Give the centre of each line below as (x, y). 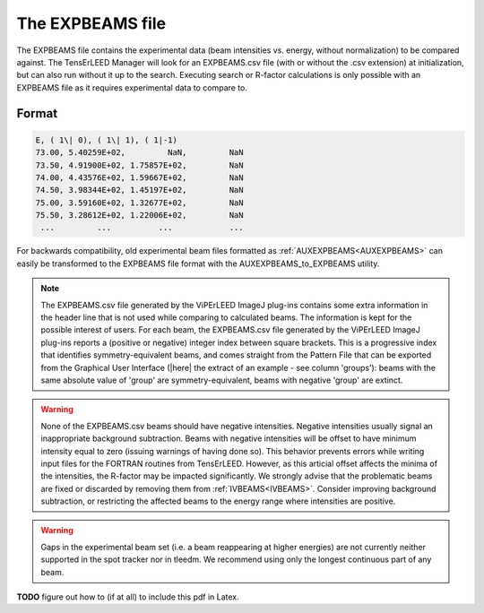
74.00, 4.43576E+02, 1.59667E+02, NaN (139, 177)
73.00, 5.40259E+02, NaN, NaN (139, 153)
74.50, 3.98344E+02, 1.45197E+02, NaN (139, 190)
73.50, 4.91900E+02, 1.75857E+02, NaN (139, 165)
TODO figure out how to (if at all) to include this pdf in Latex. (128, 597)
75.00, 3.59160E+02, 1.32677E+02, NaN (139, 203)
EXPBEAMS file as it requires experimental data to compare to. (132, 87)
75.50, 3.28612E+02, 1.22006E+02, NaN (139, 216)
